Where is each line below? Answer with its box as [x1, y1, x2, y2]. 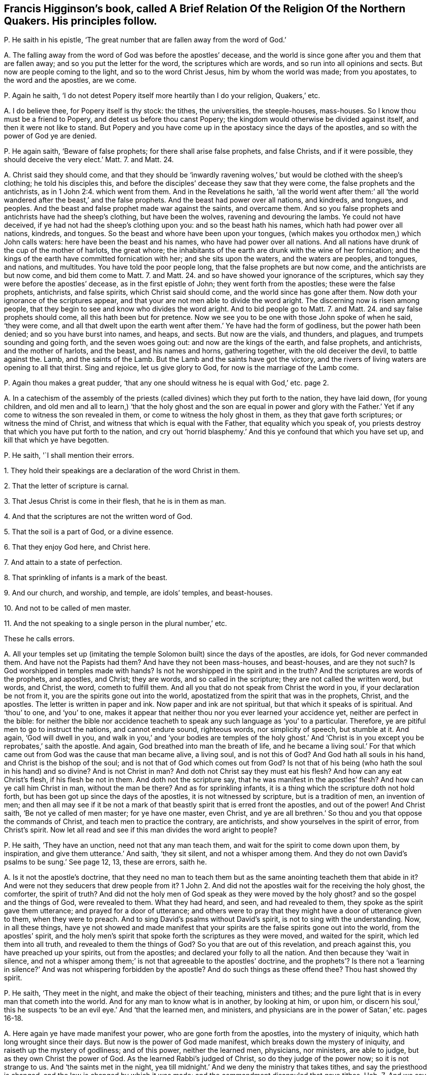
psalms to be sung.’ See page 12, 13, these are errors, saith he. [4, 858, 207, 867]
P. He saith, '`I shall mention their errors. [4, 451, 134, 460]
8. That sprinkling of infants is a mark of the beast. [4, 573, 168, 582]
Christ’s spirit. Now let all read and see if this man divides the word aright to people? [4, 826, 277, 834]
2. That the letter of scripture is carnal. [4, 482, 129, 490]
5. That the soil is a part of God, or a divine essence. [4, 527, 174, 536]
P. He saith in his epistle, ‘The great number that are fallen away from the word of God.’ [4, 35, 287, 44]
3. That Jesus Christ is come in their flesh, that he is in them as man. [4, 497, 226, 506]
